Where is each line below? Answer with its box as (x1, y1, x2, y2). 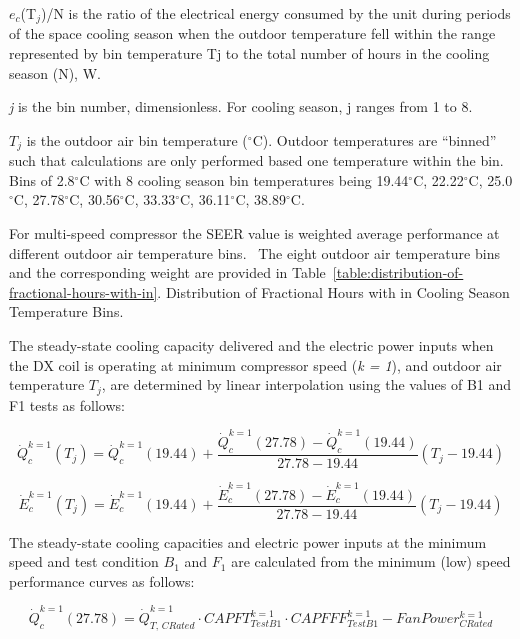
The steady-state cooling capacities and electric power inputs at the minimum (9, 531, 487, 552)
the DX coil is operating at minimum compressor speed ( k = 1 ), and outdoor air (9, 354, 502, 375)
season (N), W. (9, 62, 101, 83)
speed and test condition (9, 551, 159, 572)
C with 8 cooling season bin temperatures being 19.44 (79, 169, 409, 190)
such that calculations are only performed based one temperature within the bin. (9, 150, 504, 171)
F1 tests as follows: (9, 394, 125, 415)
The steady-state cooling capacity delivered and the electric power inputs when (9, 335, 494, 356)
